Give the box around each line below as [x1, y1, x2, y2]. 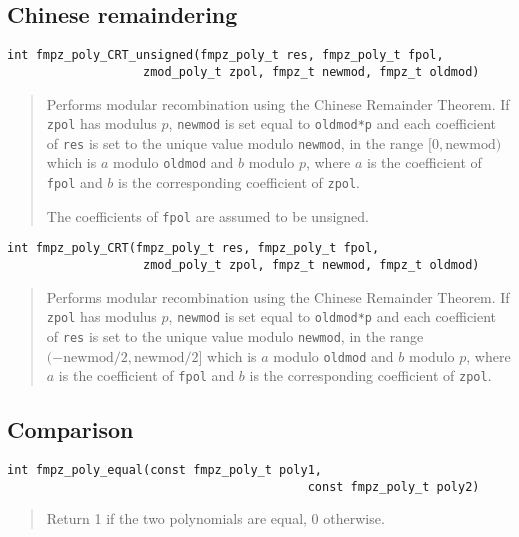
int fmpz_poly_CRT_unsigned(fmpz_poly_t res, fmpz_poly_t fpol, [7, 48, 444, 63]
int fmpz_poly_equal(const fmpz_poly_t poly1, [7, 463, 322, 478]
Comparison [7, 414, 134, 445]
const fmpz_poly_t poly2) [307, 479, 480, 494]
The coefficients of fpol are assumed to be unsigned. [46, 205, 369, 226]
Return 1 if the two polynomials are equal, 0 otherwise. [46, 508, 385, 529]
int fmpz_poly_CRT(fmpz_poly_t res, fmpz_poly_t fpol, [7, 241, 380, 256]
